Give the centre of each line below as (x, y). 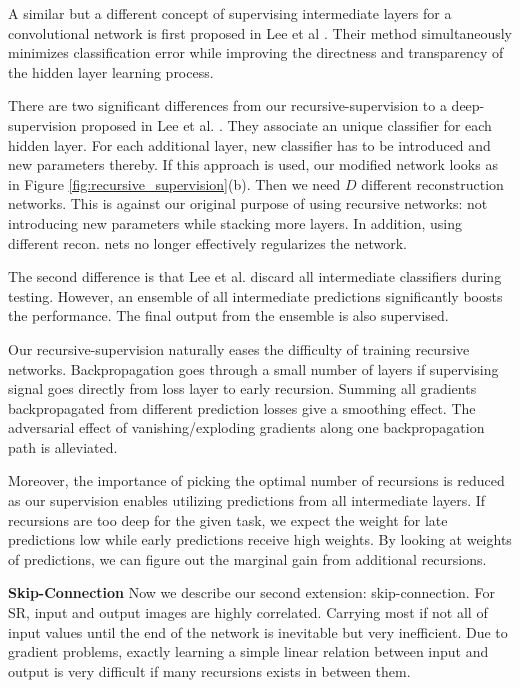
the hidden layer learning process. (111, 71)
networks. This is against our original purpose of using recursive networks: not (248, 203)
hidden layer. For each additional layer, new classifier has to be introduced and (249, 144)
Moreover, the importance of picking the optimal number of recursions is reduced (256, 480)
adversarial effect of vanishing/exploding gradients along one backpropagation (246, 427)
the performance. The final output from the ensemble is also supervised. (228, 315)
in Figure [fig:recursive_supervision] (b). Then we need (174, 183)
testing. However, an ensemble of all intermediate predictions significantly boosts (255, 295)
